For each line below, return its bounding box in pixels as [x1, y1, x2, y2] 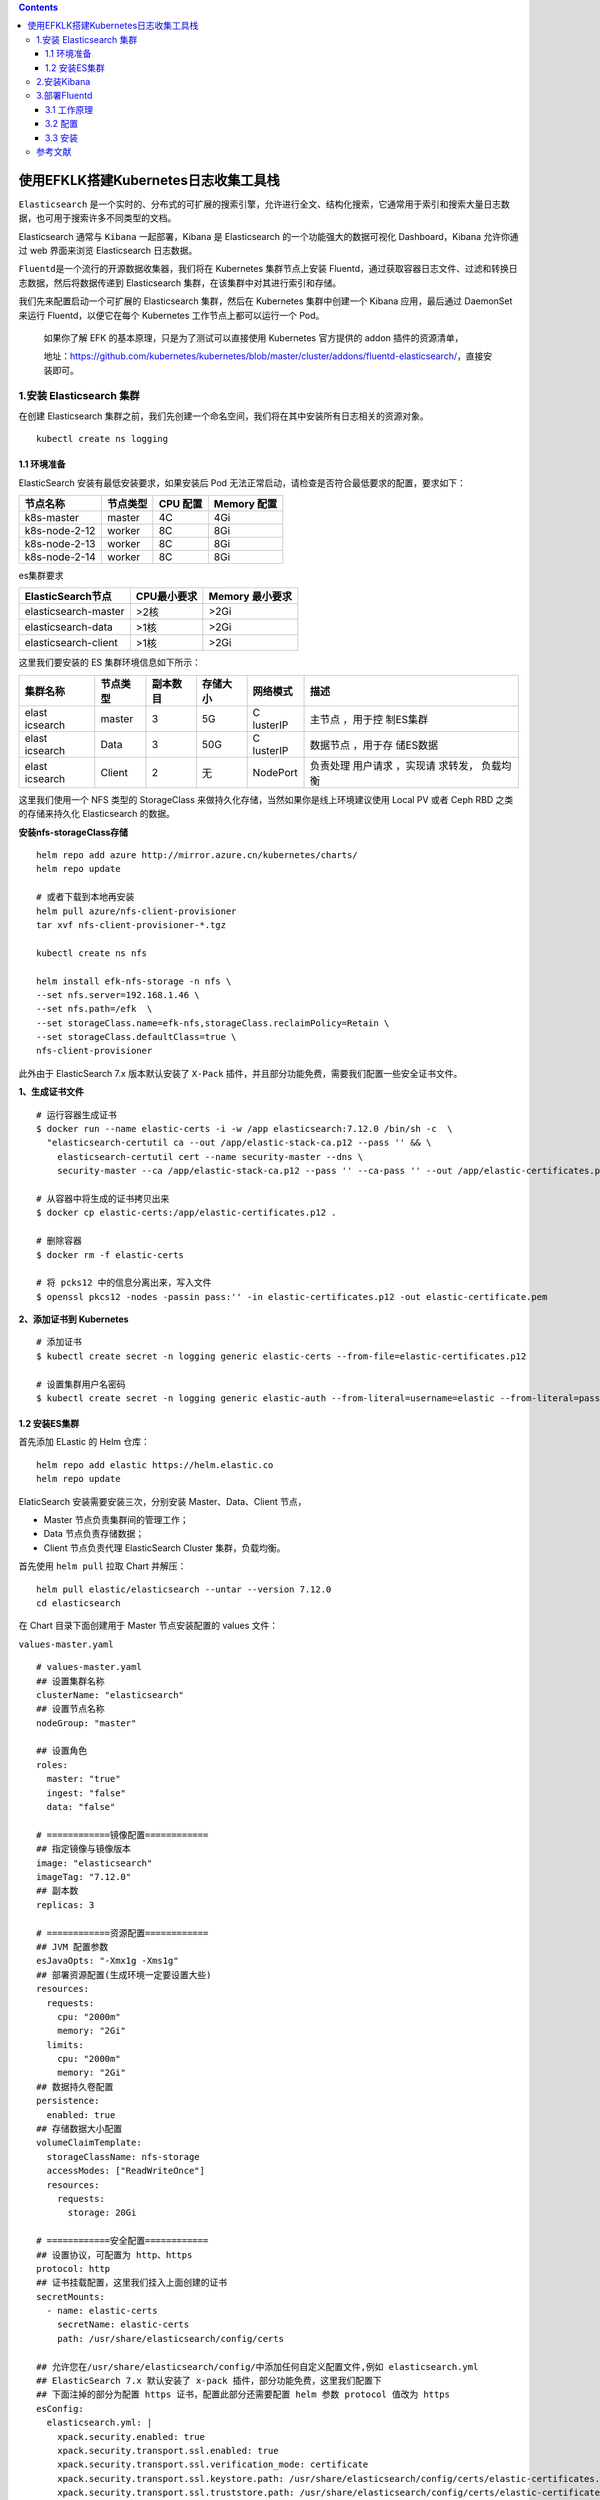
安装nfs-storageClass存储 [18, 826, 129, 838]
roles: [36, 1759, 69, 1770]
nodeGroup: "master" [36, 1717, 137, 1729]
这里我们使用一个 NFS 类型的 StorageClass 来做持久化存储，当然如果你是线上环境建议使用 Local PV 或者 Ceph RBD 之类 [18, 793, 514, 805]
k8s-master [24, 511, 80, 525]
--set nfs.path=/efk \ [36, 1003, 153, 1015]
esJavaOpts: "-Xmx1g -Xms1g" [36, 1955, 179, 1967]
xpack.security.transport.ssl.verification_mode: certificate [56, 2459, 369, 2470]
